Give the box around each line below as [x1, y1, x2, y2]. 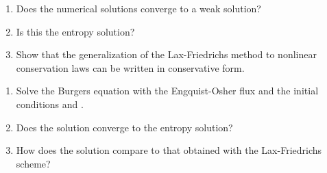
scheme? [16, 156, 51, 170]
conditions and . [16, 96, 84, 111]
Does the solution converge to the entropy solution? [16, 120, 233, 134]
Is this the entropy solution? [16, 24, 135, 38]
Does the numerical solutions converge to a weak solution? [16, 1, 261, 15]
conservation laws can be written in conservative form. [16, 60, 245, 75]
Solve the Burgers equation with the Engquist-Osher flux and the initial [16, 83, 319, 98]
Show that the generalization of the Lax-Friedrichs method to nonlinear [16, 47, 317, 62]
